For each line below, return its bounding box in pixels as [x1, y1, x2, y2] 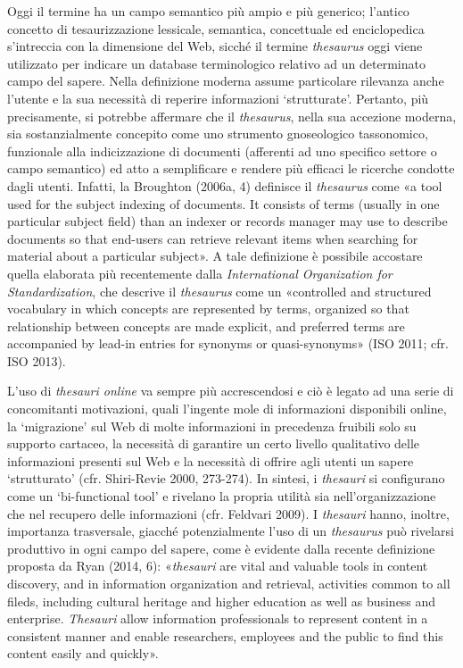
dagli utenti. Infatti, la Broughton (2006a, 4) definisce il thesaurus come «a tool [7, 176, 442, 195]
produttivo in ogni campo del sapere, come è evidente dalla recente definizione [7, 539, 435, 557]
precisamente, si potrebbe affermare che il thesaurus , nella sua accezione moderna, [7, 106, 457, 125]
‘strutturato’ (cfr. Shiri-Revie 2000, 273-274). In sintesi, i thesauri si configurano [7, 469, 445, 488]
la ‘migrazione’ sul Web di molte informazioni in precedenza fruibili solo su [7, 416, 417, 435]
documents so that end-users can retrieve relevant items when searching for [7, 229, 418, 247]
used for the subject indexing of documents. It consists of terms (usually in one [7, 194, 440, 213]
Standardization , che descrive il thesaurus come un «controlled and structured [7, 281, 432, 300]
